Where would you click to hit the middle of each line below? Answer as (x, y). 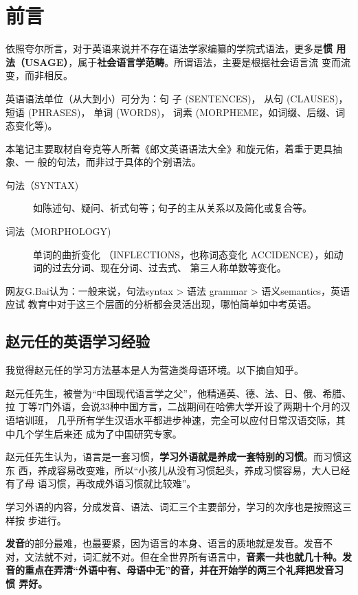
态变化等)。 (32, 125)
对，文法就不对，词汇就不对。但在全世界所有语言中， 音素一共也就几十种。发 (179, 556)
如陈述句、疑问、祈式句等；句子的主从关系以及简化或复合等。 (172, 208)
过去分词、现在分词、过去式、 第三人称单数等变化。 (169, 268)
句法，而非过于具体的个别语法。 (129, 162)
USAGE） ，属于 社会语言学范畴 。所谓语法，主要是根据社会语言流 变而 (182, 61)
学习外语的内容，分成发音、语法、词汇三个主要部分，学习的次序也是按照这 (174, 506)
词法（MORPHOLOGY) (58, 231)
